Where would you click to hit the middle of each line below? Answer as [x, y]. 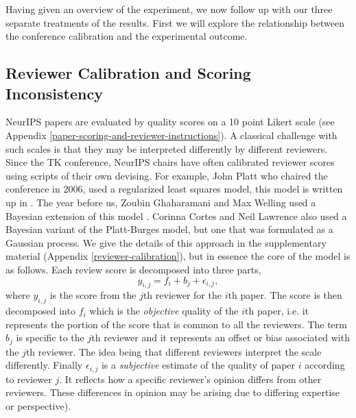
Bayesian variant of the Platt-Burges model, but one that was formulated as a [169, 229]
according [325, 365]
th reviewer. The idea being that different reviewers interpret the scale [174, 351]
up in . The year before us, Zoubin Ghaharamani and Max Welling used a [161, 202]
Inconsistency [54, 93]
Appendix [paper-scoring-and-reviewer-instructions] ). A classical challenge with [171, 135]
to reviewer [29, 379]
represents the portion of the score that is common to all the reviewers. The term [176, 324]
